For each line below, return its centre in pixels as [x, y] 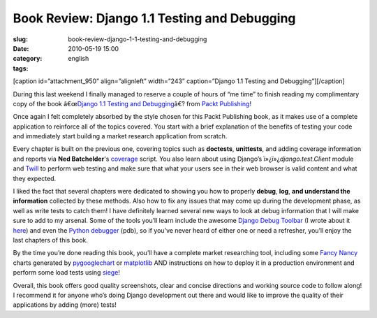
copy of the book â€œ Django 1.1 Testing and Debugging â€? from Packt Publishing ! [132, 103]
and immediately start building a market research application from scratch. [120, 136]
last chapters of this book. [51, 240]
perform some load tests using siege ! [66, 273]
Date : [21, 48]
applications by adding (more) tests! [65, 305]
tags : [21, 68]
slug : [20, 39]
